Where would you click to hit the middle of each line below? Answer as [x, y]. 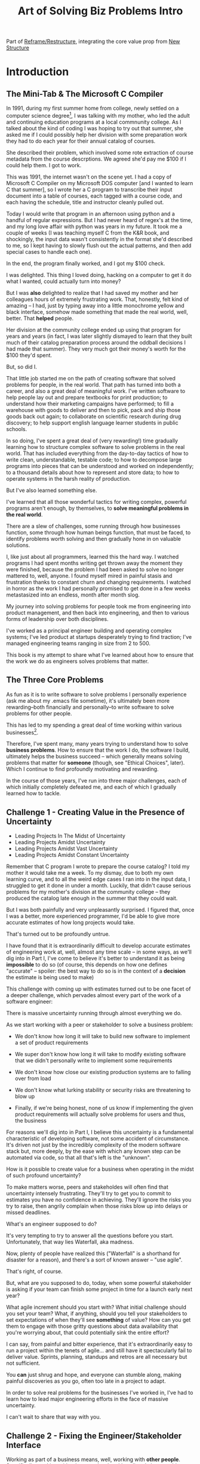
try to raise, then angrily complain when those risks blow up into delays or [97, 1206]
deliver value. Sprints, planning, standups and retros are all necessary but [97, 1357]
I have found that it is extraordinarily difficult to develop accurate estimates [98, 946]
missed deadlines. [29, 1213]
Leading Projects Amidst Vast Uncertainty [66, 848]
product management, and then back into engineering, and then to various [98, 613]
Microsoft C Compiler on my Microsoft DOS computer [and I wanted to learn [100, 183]
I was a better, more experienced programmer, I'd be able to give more [93, 916]
